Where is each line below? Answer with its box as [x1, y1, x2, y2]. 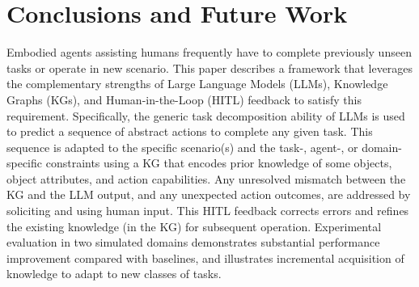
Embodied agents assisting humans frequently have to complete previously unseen [6, 44, 412, 61]
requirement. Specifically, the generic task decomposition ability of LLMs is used [6, 107, 405, 124]
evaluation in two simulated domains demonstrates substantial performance [6, 234, 380, 251]
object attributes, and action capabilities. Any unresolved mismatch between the [6, 170, 406, 187]
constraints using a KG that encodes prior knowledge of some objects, [45, 154, 392, 171]
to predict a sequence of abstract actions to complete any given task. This [6, 123, 373, 140]
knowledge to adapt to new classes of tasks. [6, 265, 222, 282]
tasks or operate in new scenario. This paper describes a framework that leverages [6, 59, 413, 76]
